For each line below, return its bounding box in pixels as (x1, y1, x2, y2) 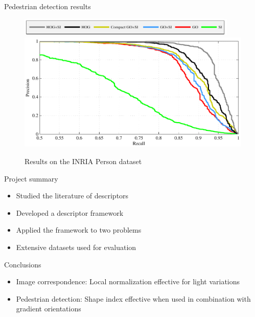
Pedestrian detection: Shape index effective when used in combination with (16, 293, 251, 304)
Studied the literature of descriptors (16, 190, 129, 201)
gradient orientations (16, 303, 81, 314)
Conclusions (4, 259, 41, 269)
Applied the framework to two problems (16, 224, 142, 235)
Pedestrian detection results (4, 1, 91, 11)
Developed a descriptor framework (16, 207, 124, 218)
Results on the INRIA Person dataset (25, 155, 142, 166)
